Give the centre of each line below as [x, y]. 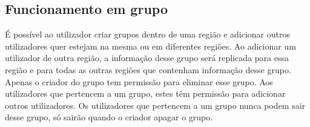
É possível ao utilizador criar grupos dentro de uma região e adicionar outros [148, 34]
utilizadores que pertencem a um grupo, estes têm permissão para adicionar [145, 93]
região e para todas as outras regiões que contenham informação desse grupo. [148, 69]
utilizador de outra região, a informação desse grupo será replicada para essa [147, 58]
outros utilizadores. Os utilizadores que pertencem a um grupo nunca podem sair [155, 105]
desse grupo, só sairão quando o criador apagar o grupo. [109, 117]
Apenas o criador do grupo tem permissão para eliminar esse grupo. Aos [139, 81]
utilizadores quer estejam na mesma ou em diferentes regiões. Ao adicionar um [150, 46]
